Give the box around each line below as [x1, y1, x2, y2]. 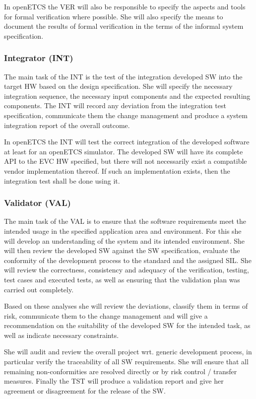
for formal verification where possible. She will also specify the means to [4, 11, 223, 21]
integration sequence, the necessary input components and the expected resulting [4, 90, 251, 101]
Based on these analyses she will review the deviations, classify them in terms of [4, 301, 248, 311]
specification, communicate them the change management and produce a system [4, 110, 248, 120]
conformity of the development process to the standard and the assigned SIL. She [4, 255, 252, 265]
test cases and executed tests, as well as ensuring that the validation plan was [4, 274, 240, 284]
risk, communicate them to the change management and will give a [4, 310, 208, 321]
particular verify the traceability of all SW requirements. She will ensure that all [4, 356, 249, 367]
